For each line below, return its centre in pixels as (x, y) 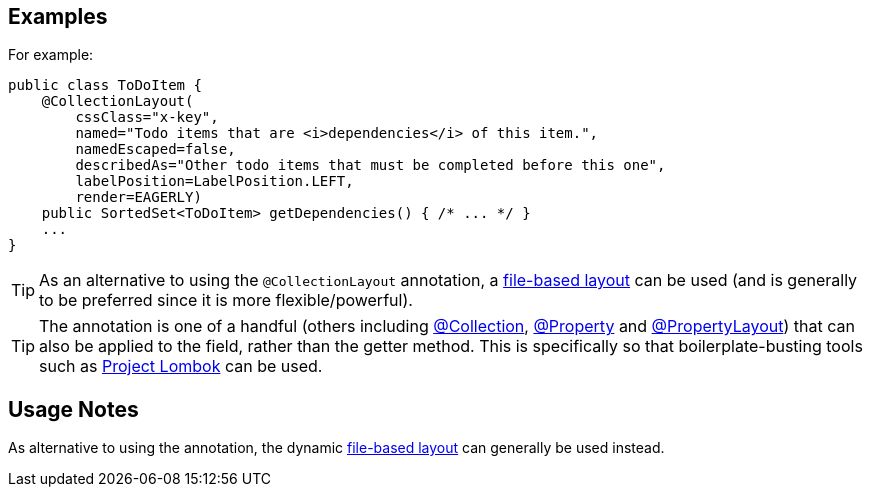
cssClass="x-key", (147, 117)
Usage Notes (73, 409)
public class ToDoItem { (105, 85)
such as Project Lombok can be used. (181, 366)
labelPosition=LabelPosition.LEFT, (214, 181)
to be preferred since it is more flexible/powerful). (226, 300)
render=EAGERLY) (138, 197)
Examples (58, 16)
